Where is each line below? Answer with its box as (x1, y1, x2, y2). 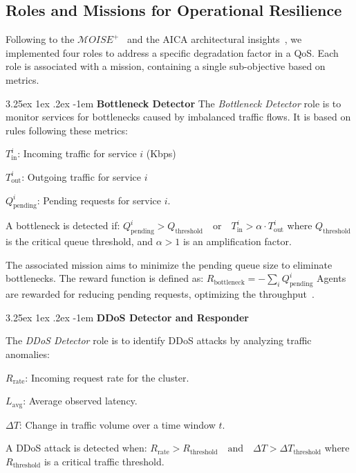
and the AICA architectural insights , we (127, 32, 302, 46)
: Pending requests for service (37, 193, 162, 207)
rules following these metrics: (6, 123, 128, 137)
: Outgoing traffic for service (21, 169, 141, 184)
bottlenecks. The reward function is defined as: (6, 271, 204, 285)
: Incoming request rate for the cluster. (25, 370, 189, 384)
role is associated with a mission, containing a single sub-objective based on (6, 59, 326, 73)
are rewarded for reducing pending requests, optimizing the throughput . (6, 287, 315, 301)
